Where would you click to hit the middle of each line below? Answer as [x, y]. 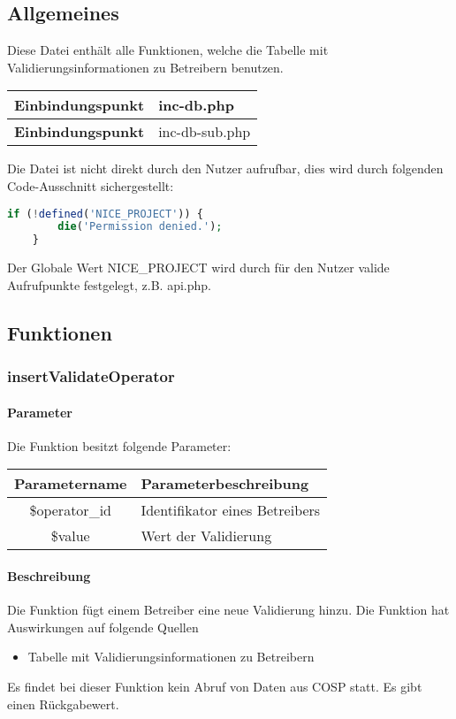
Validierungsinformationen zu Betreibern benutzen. [145, 67]
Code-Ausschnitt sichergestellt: [91, 185]
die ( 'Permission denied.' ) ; [140, 227]
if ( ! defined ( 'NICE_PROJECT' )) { [105, 214]
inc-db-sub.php [205, 132]
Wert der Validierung [206, 536]
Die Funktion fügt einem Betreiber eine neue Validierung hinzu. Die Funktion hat [228, 610]
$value [70, 536]
